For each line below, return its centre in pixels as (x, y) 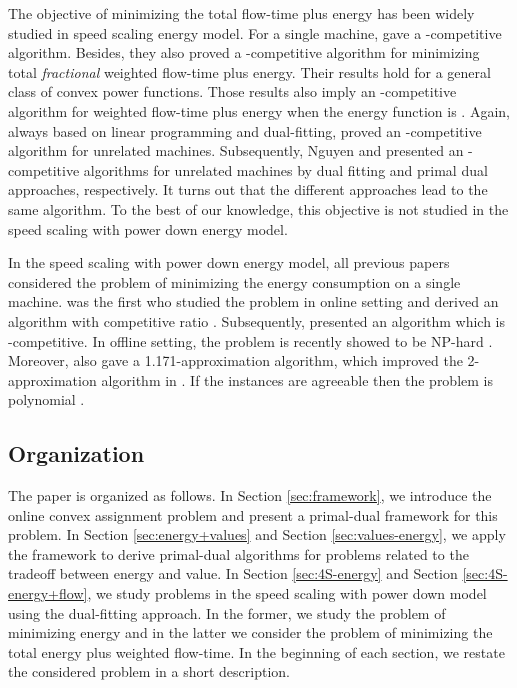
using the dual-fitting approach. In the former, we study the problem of (227, 612)
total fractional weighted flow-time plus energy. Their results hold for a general (249, 71)
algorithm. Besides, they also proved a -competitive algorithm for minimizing (244, 52)
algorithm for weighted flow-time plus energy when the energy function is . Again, (259, 110)
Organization (76, 453)
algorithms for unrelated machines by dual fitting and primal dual (285, 169)
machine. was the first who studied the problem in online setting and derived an (253, 301)
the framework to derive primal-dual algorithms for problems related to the (238, 553)
